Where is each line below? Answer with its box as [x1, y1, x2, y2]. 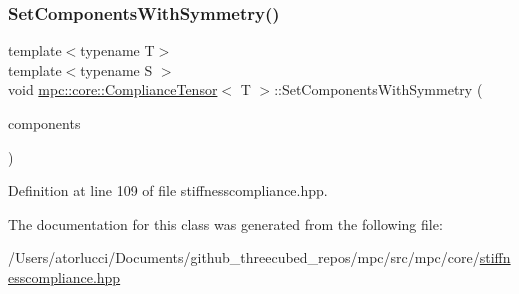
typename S [80, 59, 153, 80]
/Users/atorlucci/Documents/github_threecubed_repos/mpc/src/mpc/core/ [8, 247, 480, 268]
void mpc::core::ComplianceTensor [8, 79, 218, 100]
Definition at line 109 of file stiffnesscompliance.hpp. [8, 180, 328, 201]
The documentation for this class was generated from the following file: [8, 213, 443, 234]
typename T [80, 40, 155, 61]
